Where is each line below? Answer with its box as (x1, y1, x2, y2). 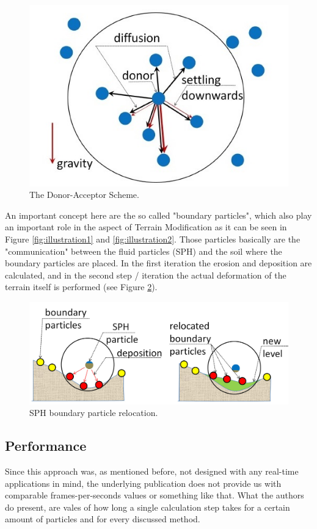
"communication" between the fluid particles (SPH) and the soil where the (5, 244, 282, 257)
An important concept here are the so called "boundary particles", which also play (5, 208, 312, 221)
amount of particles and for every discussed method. (5, 513, 200, 525)
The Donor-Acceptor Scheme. (29, 188, 139, 201)
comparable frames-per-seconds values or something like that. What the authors (5, 489, 304, 502)
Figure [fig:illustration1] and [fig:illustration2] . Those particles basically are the (5, 233, 301, 245)
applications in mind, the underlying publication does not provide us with (5, 476, 282, 489)
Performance (5, 436, 87, 455)
